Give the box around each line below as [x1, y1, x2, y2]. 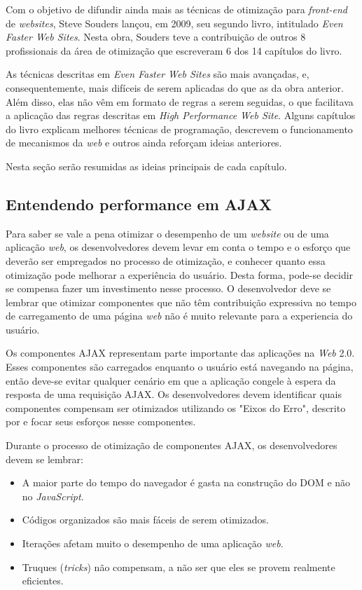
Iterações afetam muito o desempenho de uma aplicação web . [22, 536, 284, 551]
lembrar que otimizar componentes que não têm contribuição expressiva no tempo [6, 294, 356, 309]
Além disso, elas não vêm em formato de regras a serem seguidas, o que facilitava [6, 94, 354, 109]
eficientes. [22, 573, 64, 588]
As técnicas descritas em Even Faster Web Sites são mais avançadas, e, [6, 67, 309, 81]
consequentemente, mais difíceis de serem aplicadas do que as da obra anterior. [6, 80, 344, 95]
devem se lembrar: [6, 451, 83, 466]
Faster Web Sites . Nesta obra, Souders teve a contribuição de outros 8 [6, 29, 306, 44]
